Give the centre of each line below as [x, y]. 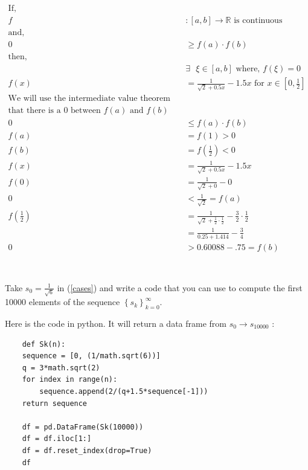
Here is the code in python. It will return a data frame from [116, 324]
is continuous [258, 21]
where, [248, 69]
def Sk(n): [44, 344]
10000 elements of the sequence [63, 302]
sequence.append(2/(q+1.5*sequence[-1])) [124, 391]
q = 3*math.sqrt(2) [61, 368]
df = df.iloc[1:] [57, 439]
